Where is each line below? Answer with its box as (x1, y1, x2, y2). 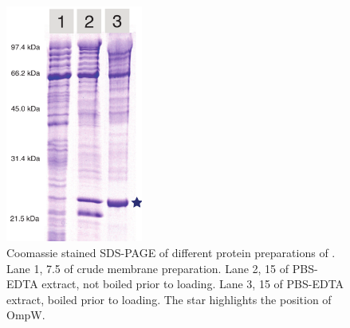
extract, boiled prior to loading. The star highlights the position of (6, 291, 332, 307)
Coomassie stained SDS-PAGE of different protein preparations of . (6, 244, 336, 260)
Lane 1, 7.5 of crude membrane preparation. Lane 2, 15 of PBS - (6, 260, 318, 276)
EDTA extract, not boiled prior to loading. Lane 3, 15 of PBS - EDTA (6, 275, 344, 292)
